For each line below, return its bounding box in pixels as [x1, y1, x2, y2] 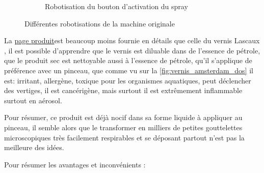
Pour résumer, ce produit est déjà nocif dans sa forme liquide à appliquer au [4, 112, 243, 123]
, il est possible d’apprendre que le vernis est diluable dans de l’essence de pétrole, [4, 45, 260, 55]
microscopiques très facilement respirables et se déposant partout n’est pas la [4, 132, 245, 142]
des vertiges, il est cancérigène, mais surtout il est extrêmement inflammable [4, 85, 243, 96]
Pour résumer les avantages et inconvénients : [4, 159, 146, 169]
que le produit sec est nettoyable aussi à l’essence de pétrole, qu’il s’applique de [4, 55, 252, 66]
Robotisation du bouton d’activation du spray [45, 1, 188, 11]
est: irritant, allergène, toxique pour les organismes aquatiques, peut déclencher [4, 75, 251, 85]
